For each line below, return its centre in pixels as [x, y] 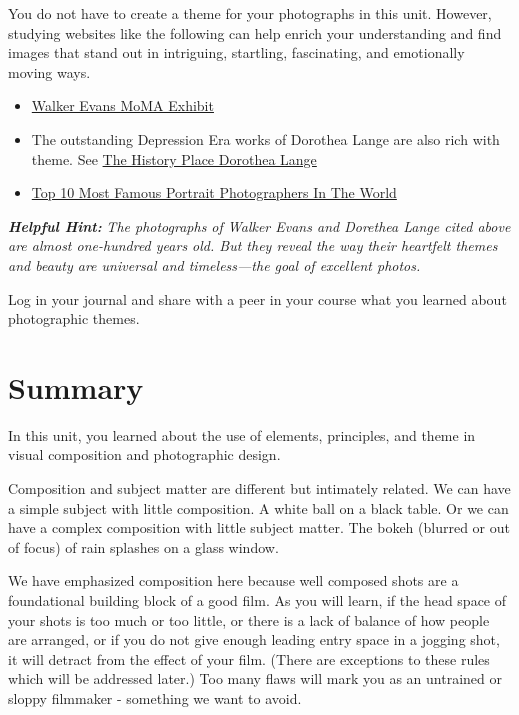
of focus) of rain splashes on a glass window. [143, 546]
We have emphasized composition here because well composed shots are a [233, 580]
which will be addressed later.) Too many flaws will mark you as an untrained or [255, 678]
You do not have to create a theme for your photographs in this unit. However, [250, 13]
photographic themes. [74, 318]
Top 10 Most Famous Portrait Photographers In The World [214, 192]
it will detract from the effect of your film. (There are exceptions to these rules [249, 658]
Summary [76, 386]
